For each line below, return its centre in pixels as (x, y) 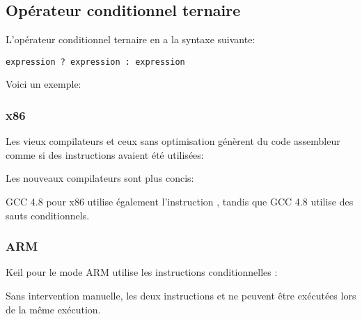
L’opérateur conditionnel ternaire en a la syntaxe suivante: (131, 39)
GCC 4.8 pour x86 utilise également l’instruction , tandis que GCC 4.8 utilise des (180, 202)
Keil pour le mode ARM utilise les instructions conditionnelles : (142, 272)
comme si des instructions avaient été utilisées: (105, 154)
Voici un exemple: (44, 84)
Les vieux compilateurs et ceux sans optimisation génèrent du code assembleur (173, 141)
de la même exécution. (53, 309)
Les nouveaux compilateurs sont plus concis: (100, 178)
